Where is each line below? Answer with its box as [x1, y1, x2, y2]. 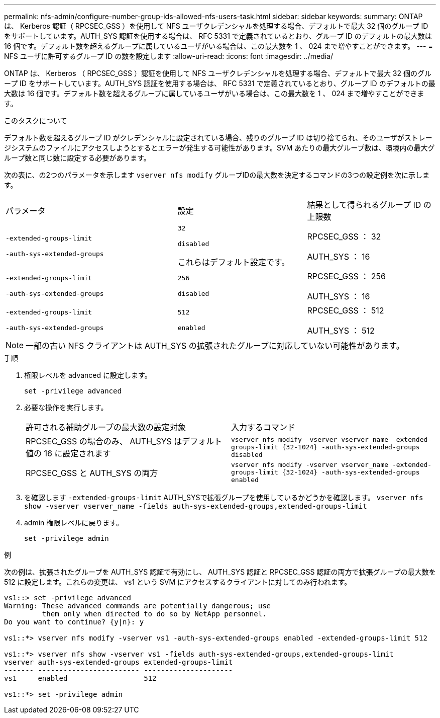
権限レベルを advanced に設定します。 [24, 371, 152, 379]
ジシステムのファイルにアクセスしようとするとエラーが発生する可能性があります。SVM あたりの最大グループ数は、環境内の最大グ [4, 143, 435, 152]
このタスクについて [4, 116, 67, 125]
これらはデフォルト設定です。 [177, 257, 290, 267]
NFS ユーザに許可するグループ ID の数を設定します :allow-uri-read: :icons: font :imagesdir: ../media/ [4, 52, 333, 60]
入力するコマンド [231, 422, 296, 432]
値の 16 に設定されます [26, 448, 111, 458]
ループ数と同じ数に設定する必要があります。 [4, 153, 151, 162]
